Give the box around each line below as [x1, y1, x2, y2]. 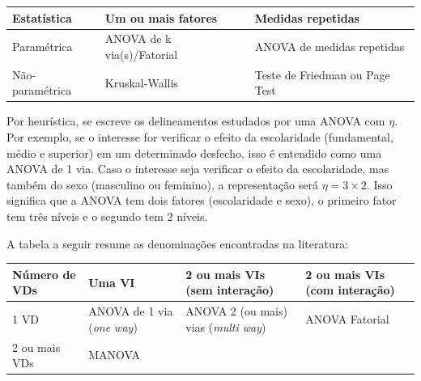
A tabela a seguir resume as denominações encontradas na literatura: [6, 235, 349, 252]
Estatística [12, 9, 72, 26]
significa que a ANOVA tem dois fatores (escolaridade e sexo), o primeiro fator [6, 192, 397, 209]
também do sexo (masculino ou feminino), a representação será [6, 176, 318, 193]
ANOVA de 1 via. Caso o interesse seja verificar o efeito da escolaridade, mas [6, 160, 389, 177]
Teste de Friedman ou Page [254, 66, 390, 83]
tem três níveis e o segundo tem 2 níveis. [6, 208, 208, 225]
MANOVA [88, 346, 140, 363]
